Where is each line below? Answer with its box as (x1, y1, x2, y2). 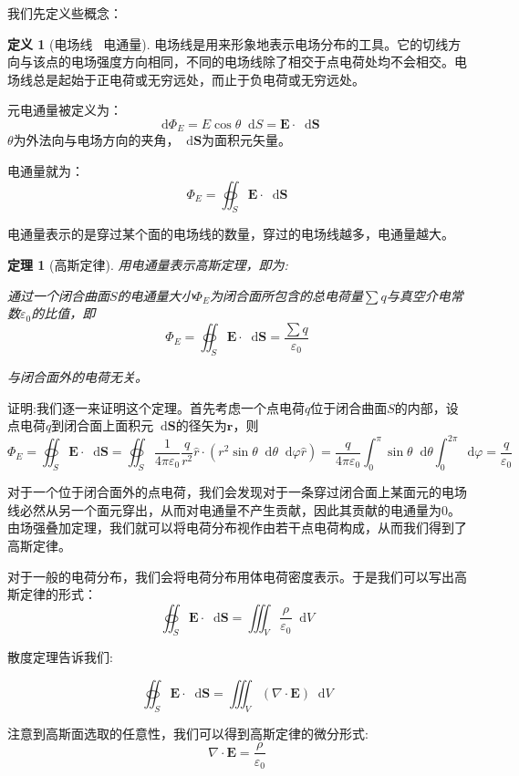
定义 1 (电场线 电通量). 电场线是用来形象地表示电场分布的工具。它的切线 (7, 34, 449, 53)
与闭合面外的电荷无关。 (7, 367, 148, 387)
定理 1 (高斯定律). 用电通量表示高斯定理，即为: (7, 255, 288, 274)
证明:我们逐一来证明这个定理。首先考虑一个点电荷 (7, 398, 305, 417)
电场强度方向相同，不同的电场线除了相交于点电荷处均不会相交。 (70, 52, 454, 71)
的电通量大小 (117, 285, 194, 305)
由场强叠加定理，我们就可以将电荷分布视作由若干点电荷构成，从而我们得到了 (7, 518, 467, 537)
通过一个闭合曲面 (7, 285, 109, 305)
